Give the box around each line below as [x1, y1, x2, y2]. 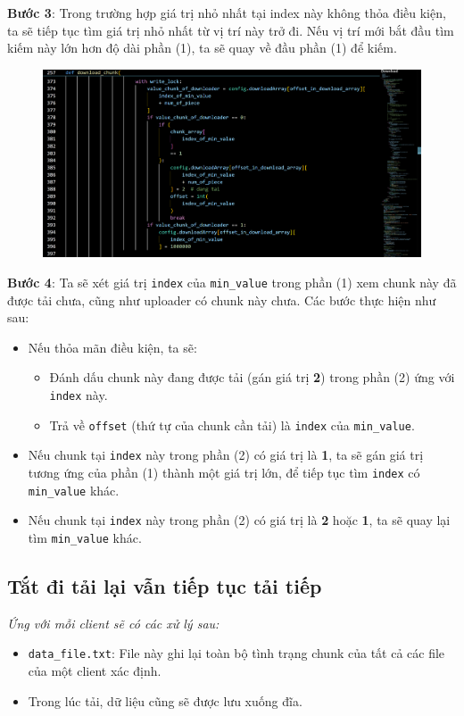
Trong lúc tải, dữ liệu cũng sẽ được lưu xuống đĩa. [28, 691, 302, 710]
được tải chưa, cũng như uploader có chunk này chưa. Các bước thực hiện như [7, 290, 436, 309]
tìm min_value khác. [28, 528, 142, 546]
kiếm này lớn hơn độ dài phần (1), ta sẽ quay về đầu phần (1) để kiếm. [7, 38, 397, 57]
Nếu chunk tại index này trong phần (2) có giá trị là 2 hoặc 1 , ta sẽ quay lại [28, 511, 451, 529]
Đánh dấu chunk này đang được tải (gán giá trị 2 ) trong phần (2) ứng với [49, 368, 455, 387]
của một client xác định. [28, 662, 162, 679]
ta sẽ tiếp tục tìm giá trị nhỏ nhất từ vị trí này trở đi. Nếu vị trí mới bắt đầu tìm [7, 21, 454, 39]
